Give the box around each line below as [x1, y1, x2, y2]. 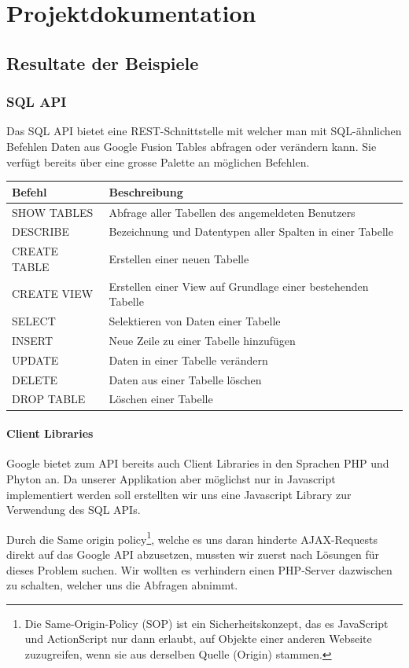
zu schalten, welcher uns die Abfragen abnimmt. [6, 577, 238, 593]
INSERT [12, 332, 53, 348]
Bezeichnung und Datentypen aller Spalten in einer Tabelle [109, 223, 393, 240]
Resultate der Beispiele [6, 50, 199, 75]
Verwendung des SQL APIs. [6, 501, 141, 518]
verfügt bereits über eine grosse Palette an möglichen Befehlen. [6, 153, 310, 170]
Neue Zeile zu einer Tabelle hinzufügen [109, 332, 296, 348]
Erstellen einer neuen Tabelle [109, 250, 249, 266]
